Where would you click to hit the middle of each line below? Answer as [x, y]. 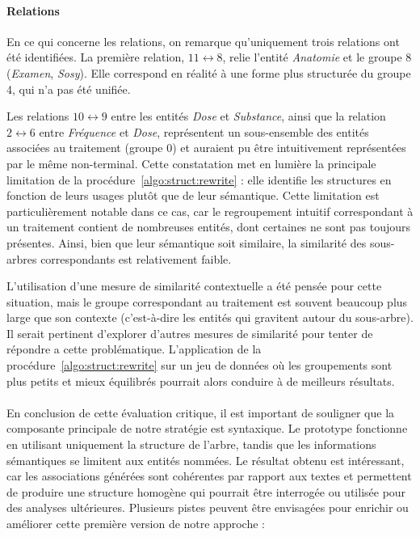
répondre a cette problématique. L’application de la [134, 349]
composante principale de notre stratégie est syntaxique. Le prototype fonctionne [207, 428]
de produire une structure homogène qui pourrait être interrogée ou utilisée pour [206, 491]
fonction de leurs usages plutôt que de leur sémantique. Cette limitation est [193, 195]
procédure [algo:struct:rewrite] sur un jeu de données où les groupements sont [199, 365]
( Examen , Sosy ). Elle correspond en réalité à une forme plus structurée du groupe [209, 72]
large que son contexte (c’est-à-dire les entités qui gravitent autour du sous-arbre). [210, 317]
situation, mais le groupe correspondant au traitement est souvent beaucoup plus [207, 301]
